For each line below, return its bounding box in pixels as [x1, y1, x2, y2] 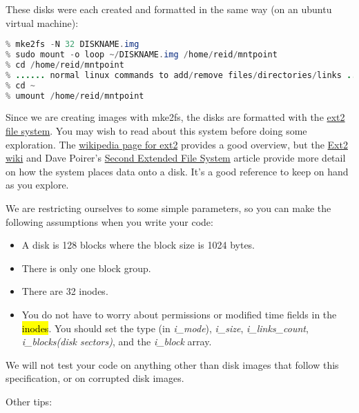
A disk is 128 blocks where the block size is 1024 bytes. [21, 238, 255, 252]
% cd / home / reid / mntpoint [6, 59, 124, 70]
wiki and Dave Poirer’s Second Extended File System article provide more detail [6, 151, 346, 165]
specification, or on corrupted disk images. [6, 371, 184, 385]
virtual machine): [6, 15, 79, 30]
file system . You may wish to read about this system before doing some [6, 124, 307, 138]
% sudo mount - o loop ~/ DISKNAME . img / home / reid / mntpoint [6, 50, 278, 60]
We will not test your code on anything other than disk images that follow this [6, 357, 339, 372]
